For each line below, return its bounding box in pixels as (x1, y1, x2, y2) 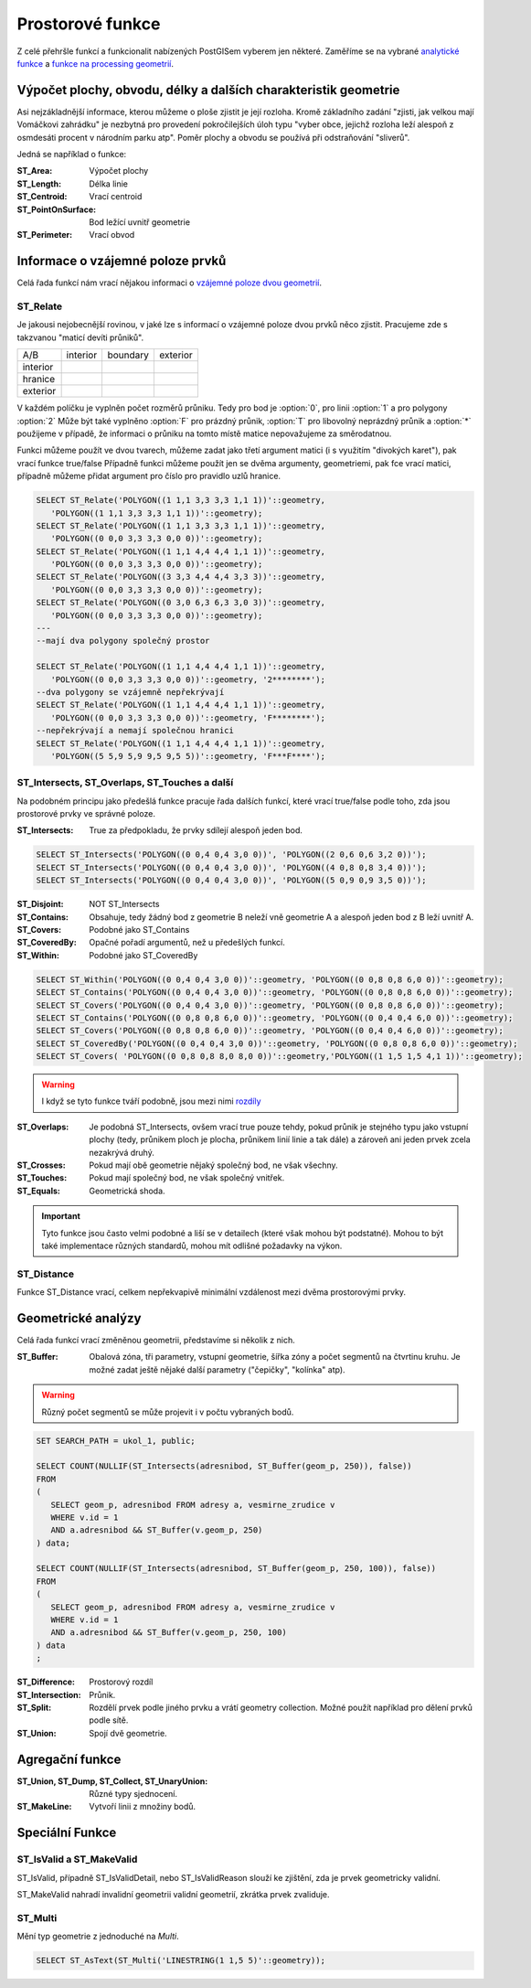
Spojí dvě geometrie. (89, 1727, 168, 1738)
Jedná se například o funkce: (16, 149, 127, 160)
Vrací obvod (89, 230, 135, 240)
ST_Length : (16, 178, 62, 189)
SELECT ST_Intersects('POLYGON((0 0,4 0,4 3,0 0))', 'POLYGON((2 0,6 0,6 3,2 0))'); (36, 850, 427, 860)
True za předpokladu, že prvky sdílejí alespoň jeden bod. (89, 825, 303, 836)
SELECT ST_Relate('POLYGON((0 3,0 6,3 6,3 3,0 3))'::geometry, (36, 597, 326, 608)
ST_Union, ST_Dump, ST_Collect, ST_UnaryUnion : (16, 1775, 208, 1787)
